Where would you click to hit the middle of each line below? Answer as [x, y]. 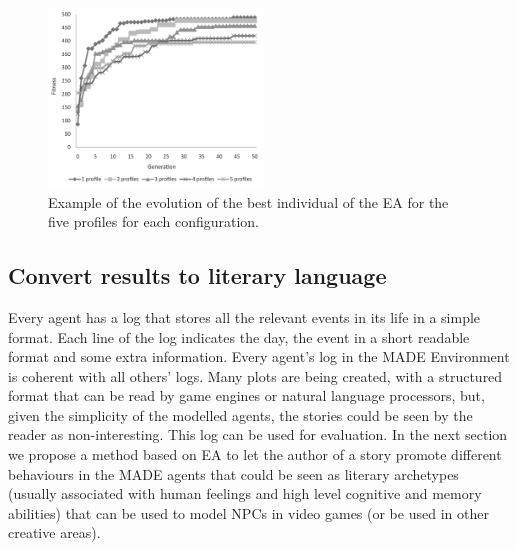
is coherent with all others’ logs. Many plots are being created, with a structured [255, 375]
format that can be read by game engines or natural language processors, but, [246, 395]
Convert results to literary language [197, 275]
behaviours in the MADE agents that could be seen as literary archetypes [233, 473]
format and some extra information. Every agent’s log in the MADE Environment [259, 356]
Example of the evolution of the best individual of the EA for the [248, 201]
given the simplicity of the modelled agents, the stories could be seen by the [240, 414]
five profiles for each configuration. [153, 221]
